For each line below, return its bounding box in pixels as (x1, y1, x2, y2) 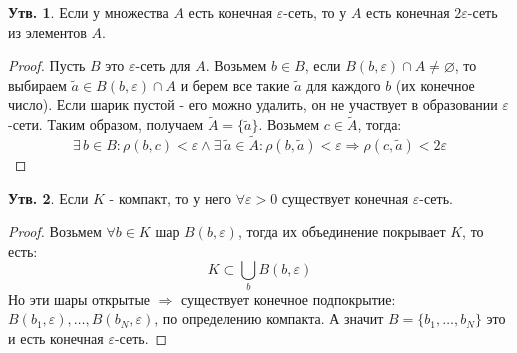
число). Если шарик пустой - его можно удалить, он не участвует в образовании (8, 94, 498, 115)
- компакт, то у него (109, 187, 231, 208)
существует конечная (281, 187, 409, 208)
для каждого (306, 74, 381, 95)
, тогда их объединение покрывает (237, 221, 446, 242)
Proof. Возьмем (8, 221, 102, 242)
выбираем (8, 74, 67, 95)
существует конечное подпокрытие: (181, 288, 396, 309)
